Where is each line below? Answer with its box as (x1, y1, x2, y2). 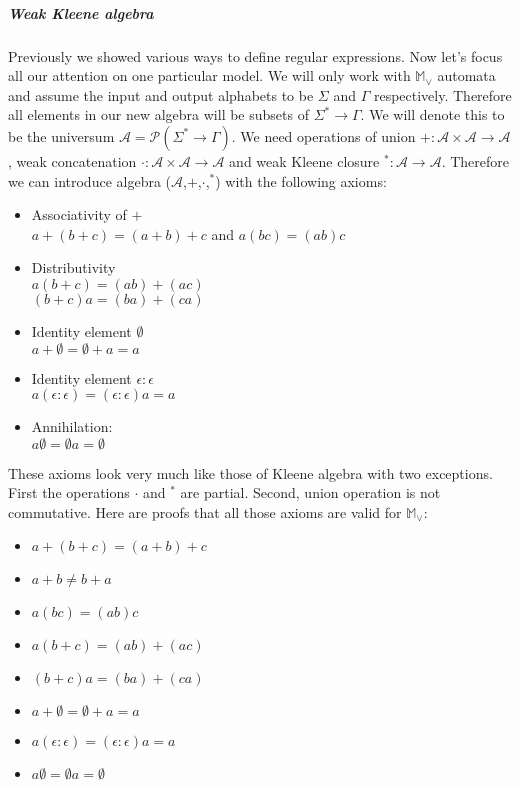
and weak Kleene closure (229, 150, 380, 171)
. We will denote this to (360, 104, 505, 125)
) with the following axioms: (215, 170, 387, 191)
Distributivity (31, 257, 116, 278)
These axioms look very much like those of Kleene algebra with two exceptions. (8, 462, 493, 483)
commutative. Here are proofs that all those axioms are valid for (8, 501, 402, 522)
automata (437, 65, 496, 86)
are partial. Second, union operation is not (180, 482, 441, 503)
